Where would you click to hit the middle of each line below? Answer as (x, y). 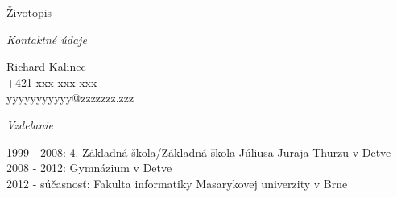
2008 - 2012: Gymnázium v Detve (89, 168)
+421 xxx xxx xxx (52, 82)
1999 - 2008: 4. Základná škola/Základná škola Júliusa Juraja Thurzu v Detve (199, 152)
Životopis (29, 12)
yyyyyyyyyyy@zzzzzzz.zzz (70, 98)
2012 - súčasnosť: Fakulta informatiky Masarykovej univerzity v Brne (177, 183)
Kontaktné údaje (47, 39)
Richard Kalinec (46, 66)
